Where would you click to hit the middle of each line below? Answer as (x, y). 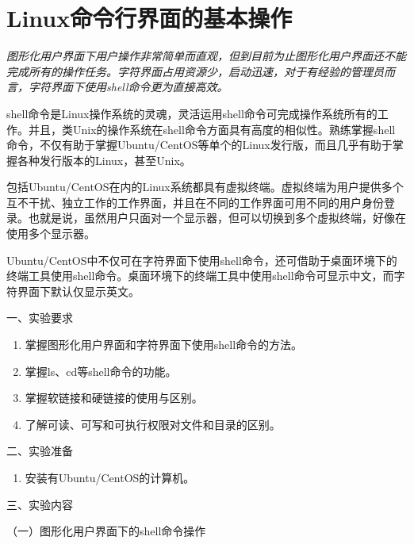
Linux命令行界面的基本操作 (149, 18)
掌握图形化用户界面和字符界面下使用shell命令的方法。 (164, 345)
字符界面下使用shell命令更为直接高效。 (128, 87)
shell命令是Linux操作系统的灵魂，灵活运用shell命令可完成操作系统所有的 (192, 113)
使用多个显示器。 (51, 234)
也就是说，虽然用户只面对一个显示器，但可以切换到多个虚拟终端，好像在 (217, 218)
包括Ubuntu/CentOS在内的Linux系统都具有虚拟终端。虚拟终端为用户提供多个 (205, 187)
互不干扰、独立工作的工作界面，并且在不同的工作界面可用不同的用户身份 (195, 202)
